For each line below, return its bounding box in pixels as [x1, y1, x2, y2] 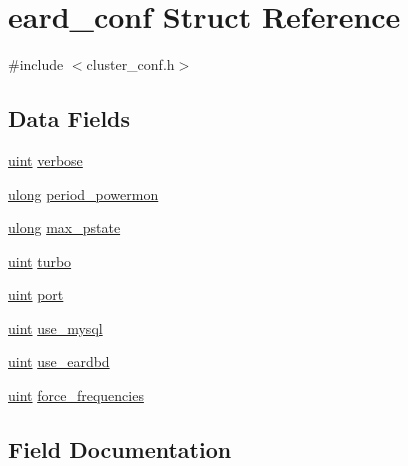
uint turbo [8, 250, 72, 271]
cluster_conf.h [86, 54, 175, 75]
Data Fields [8, 103, 131, 134]
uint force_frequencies [8, 385, 144, 406]
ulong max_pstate [8, 217, 121, 238]
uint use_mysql [8, 317, 103, 338]
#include [8, 54, 64, 75]
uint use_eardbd [8, 351, 110, 372]
